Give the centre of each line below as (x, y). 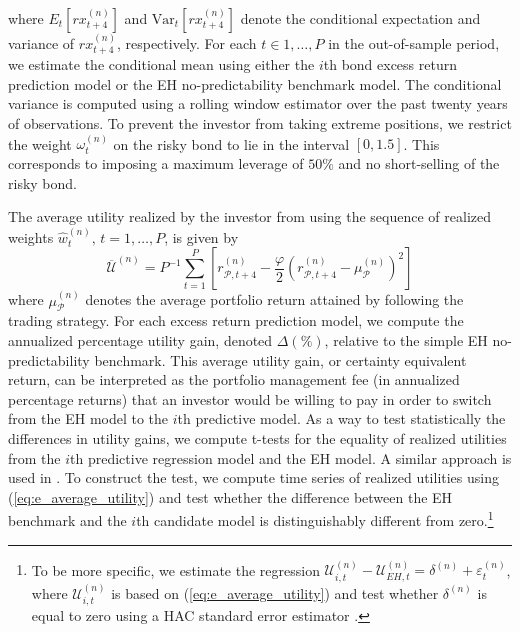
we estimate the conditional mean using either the (161, 64)
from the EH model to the (88, 418)
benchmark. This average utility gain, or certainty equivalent (280, 359)
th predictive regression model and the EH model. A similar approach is (291, 457)
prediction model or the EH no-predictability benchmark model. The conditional (255, 83)
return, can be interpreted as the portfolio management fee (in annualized (234, 379)
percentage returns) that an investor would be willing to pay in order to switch (250, 398)
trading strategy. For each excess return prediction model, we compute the (236, 320)
